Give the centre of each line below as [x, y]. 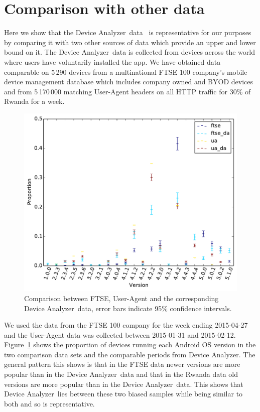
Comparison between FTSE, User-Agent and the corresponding [121, 298]
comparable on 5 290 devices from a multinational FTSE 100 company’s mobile [126, 72]
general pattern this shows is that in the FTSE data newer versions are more [122, 364]
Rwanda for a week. [34, 101]
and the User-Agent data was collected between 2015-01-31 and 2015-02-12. [120, 334]
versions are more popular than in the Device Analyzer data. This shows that [124, 384]
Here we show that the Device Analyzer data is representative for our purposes [128, 32]
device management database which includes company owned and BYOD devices [129, 82]
